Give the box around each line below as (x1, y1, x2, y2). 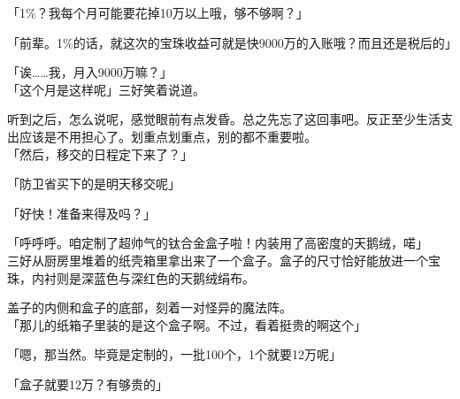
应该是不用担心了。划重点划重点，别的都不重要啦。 (19, 127, 317, 145)
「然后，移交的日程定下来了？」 (7, 144, 193, 163)
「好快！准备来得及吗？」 (7, 203, 156, 222)
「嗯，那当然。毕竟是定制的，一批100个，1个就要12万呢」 (7, 345, 341, 364)
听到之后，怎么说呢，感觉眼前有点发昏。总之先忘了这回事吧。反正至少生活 (7, 110, 441, 128)
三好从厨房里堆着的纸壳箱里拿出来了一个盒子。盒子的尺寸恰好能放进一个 (7, 250, 428, 269)
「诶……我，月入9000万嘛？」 (7, 63, 172, 81)
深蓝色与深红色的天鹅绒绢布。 (80, 268, 255, 287)
